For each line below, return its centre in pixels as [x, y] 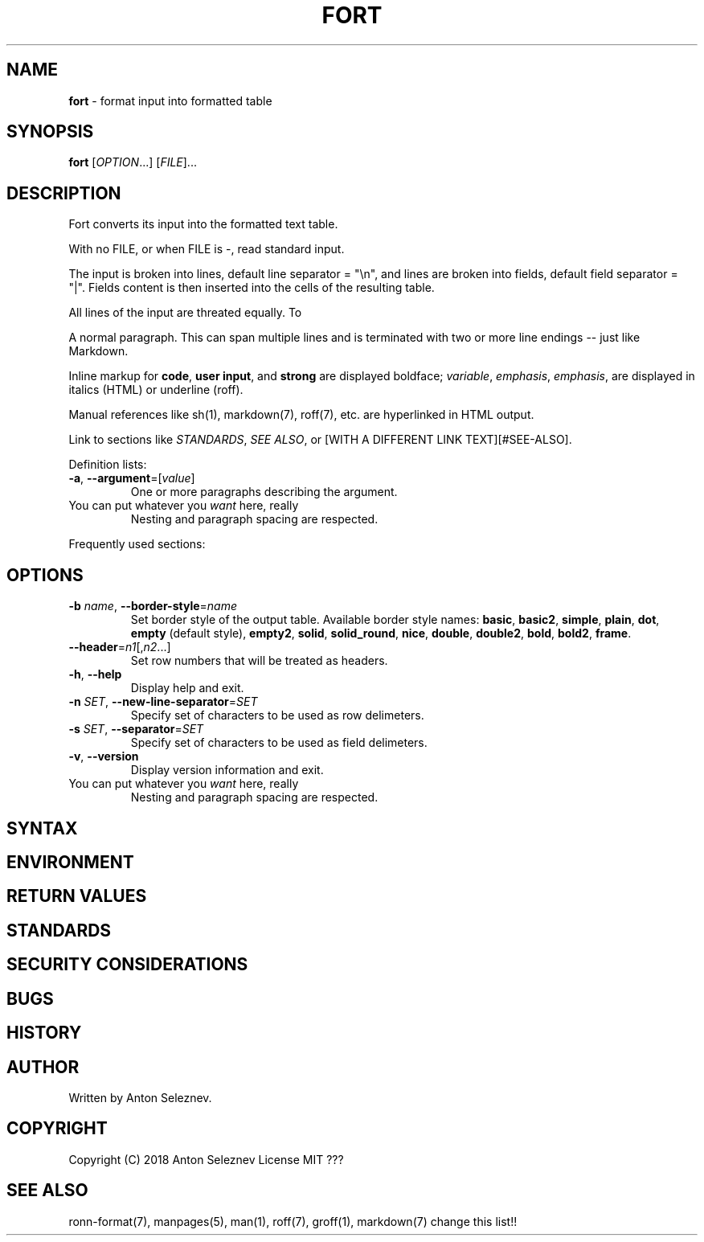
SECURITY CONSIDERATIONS [127, 965]
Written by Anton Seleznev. [140, 1097]
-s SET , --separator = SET [136, 729]
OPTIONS [45, 575]
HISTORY [44, 1033]
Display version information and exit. [227, 770]
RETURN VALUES [77, 896]
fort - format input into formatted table [170, 100]
